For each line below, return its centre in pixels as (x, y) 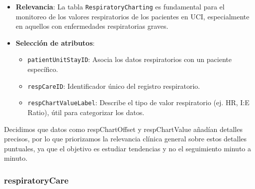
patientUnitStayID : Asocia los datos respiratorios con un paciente (129, 59)
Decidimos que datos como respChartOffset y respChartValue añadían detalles (123, 129)
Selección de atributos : (55, 42)
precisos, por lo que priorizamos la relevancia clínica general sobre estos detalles (126, 139)
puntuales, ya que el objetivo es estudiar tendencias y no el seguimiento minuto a (128, 148)
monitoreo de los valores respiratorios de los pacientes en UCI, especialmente (132, 16)
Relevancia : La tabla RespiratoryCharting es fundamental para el (120, 6)
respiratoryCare (36, 180)
